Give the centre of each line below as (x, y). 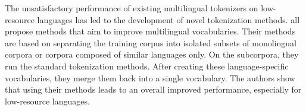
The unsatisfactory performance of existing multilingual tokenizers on (132, 8)
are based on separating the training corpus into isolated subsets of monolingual (151, 42)
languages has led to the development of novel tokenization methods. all (168, 19)
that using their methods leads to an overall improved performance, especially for (153, 89)
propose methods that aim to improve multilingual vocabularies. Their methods (150, 31)
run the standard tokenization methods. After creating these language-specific (147, 66)
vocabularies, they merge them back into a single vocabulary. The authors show (150, 77)
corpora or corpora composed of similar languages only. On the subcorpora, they (152, 54)
